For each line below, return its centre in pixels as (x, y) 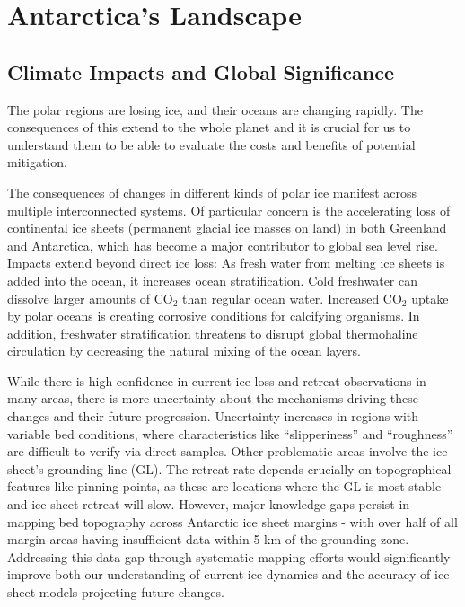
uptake (430, 298)
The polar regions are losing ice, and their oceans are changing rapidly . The (215, 109)
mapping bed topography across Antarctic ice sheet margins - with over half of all (232, 521)
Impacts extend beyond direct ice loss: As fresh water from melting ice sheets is (226, 263)
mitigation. (37, 162)
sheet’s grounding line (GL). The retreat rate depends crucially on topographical (229, 468)
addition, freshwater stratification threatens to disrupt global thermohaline (213, 333)
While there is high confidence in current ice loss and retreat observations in (217, 380)
